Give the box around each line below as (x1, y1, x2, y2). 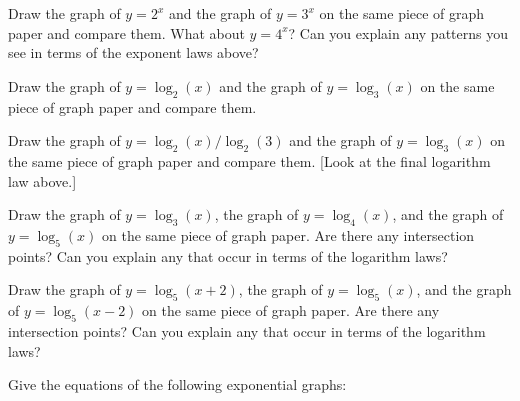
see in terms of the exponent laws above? (8, 42, 259, 63)
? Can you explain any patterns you (288, 22, 508, 43)
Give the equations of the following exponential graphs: (8, 374, 347, 395)
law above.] (8, 170, 77, 191)
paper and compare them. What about (8, 22, 245, 43)
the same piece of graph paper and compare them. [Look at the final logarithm (8, 150, 491, 171)
